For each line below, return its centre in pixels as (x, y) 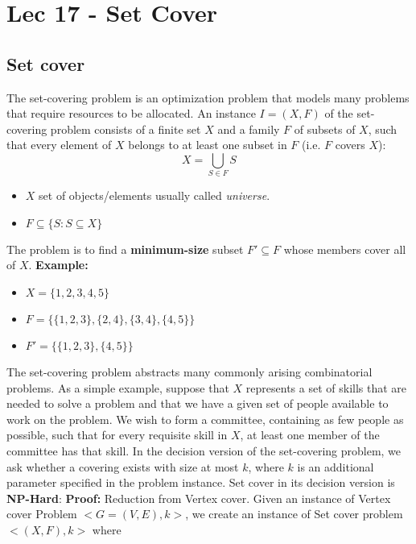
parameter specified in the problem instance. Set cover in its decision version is (201, 482)
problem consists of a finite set (126, 129)
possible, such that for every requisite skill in (117, 435)
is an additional (336, 466)
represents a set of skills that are (326, 387)
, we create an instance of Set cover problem (294, 514)
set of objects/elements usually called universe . (154, 195)
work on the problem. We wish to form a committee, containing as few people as (205, 419)
